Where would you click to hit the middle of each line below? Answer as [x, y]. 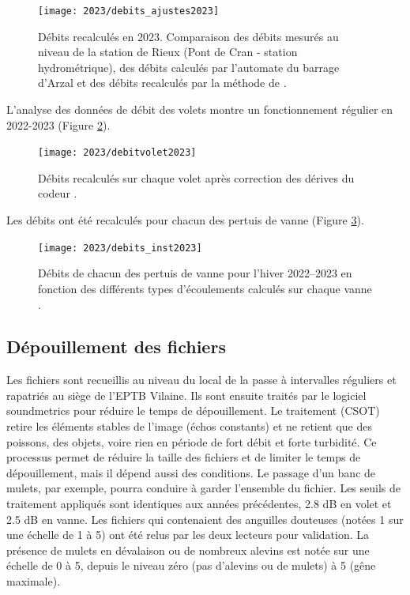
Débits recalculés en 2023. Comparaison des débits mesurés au [188, 36]
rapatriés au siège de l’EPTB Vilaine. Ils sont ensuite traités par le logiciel [186, 395]
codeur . [58, 193]
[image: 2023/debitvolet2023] [117, 153]
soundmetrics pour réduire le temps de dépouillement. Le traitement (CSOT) [193, 410]
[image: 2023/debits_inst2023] [120, 248]
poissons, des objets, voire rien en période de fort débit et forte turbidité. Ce [192, 441]
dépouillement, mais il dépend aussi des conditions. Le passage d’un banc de [191, 472]
